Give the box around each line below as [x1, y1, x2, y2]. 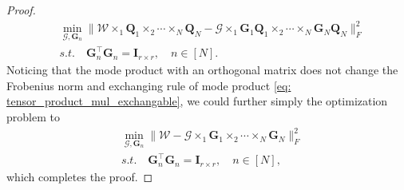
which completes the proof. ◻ [6, 168, 153, 185]
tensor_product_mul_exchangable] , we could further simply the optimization [6, 93, 388, 109]
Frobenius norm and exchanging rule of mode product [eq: [6, 77, 291, 93]
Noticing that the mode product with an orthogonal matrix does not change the [6, 61, 398, 78]
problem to [6, 109, 60, 125]
